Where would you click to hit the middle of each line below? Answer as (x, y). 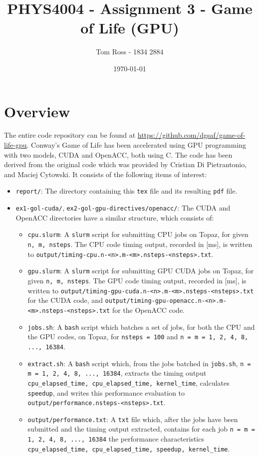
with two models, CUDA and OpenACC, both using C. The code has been (118, 154)
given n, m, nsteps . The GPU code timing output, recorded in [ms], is (137, 280)
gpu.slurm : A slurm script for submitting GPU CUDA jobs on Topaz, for (141, 271)
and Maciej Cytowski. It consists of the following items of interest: (106, 174)
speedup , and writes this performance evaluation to (106, 392)
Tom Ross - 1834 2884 (130, 52)
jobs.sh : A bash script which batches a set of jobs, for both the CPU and (141, 327)
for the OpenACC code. (148, 310)
